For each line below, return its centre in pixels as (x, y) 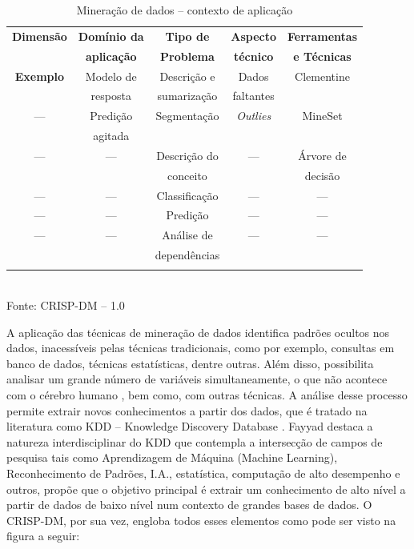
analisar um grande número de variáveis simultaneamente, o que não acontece (197, 379)
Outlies (254, 116)
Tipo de (187, 36)
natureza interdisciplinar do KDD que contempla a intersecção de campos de (195, 441)
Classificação (187, 195)
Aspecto (254, 36)
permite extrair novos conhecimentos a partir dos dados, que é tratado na (187, 410)
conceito (187, 175)
